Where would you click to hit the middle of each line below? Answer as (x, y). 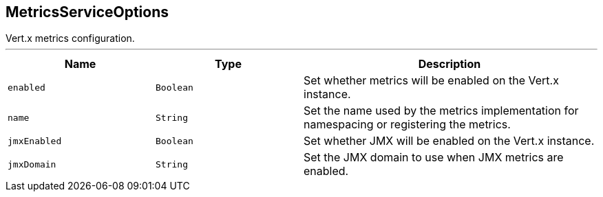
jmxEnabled (35, 141)
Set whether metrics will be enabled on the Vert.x (431, 81)
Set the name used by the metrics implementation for (441, 111)
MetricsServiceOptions (87, 12)
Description (449, 64)
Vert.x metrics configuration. (70, 38)
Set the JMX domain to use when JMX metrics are (434, 158)
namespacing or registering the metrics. (407, 125)
